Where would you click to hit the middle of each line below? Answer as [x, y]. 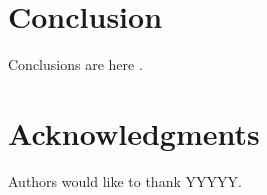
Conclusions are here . [75, 64]
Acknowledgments [134, 132]
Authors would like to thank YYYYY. [125, 180]
